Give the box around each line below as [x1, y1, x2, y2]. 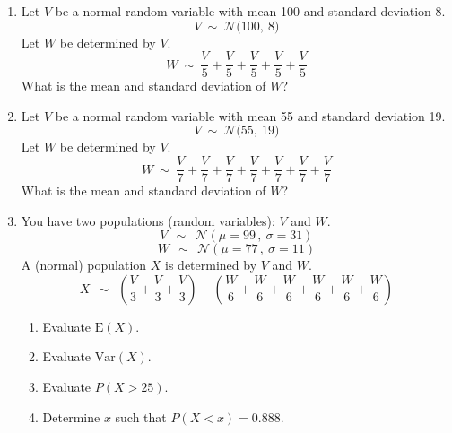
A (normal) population [21, 255, 147, 274]
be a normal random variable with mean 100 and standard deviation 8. [55, 2, 446, 20]
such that [115, 407, 167, 426]
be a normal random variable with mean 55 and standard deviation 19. [55, 106, 446, 125]
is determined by [165, 255, 257, 274]
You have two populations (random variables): [21, 211, 275, 229]
